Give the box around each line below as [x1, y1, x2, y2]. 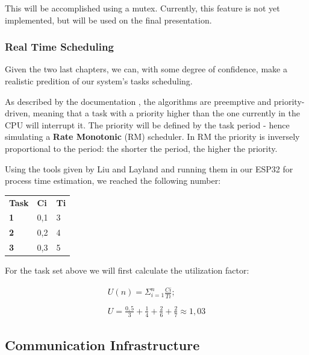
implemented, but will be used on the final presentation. [5, 13, 212, 26]
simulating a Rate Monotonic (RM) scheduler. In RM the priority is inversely [5, 130, 300, 143]
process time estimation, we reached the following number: [5, 174, 221, 187]
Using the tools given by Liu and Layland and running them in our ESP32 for [5, 162, 293, 175]
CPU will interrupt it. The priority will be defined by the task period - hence [5, 118, 290, 131]
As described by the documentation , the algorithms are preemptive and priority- [5, 95, 305, 107]
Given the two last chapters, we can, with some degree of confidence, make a [5, 63, 287, 75]
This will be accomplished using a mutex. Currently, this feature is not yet [5, 2, 280, 14]
